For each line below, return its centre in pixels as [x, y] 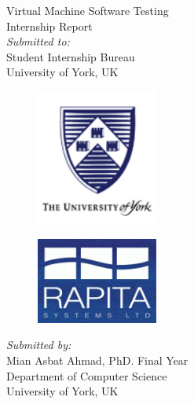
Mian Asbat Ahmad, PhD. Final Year [97, 360]
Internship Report [49, 26]
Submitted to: [38, 41]
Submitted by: [39, 345]
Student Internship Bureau [71, 56]
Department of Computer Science [87, 375]
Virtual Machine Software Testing [88, 10]
